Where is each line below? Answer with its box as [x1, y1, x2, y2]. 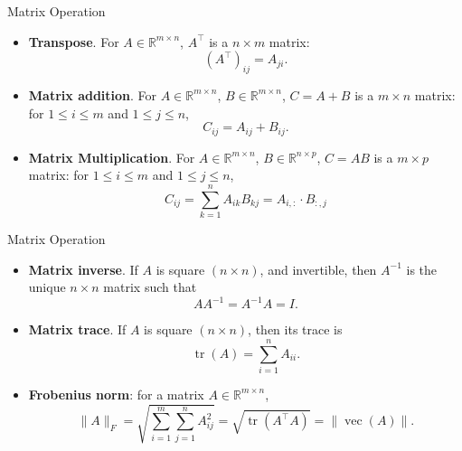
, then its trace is [248, 320, 343, 339]
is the [406, 259, 438, 278]
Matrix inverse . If [28, 259, 138, 278]
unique [28, 277, 66, 296]
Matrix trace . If [28, 320, 127, 339]
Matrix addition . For [28, 85, 157, 104]
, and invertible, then [259, 259, 377, 278]
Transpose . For [28, 32, 119, 51]
